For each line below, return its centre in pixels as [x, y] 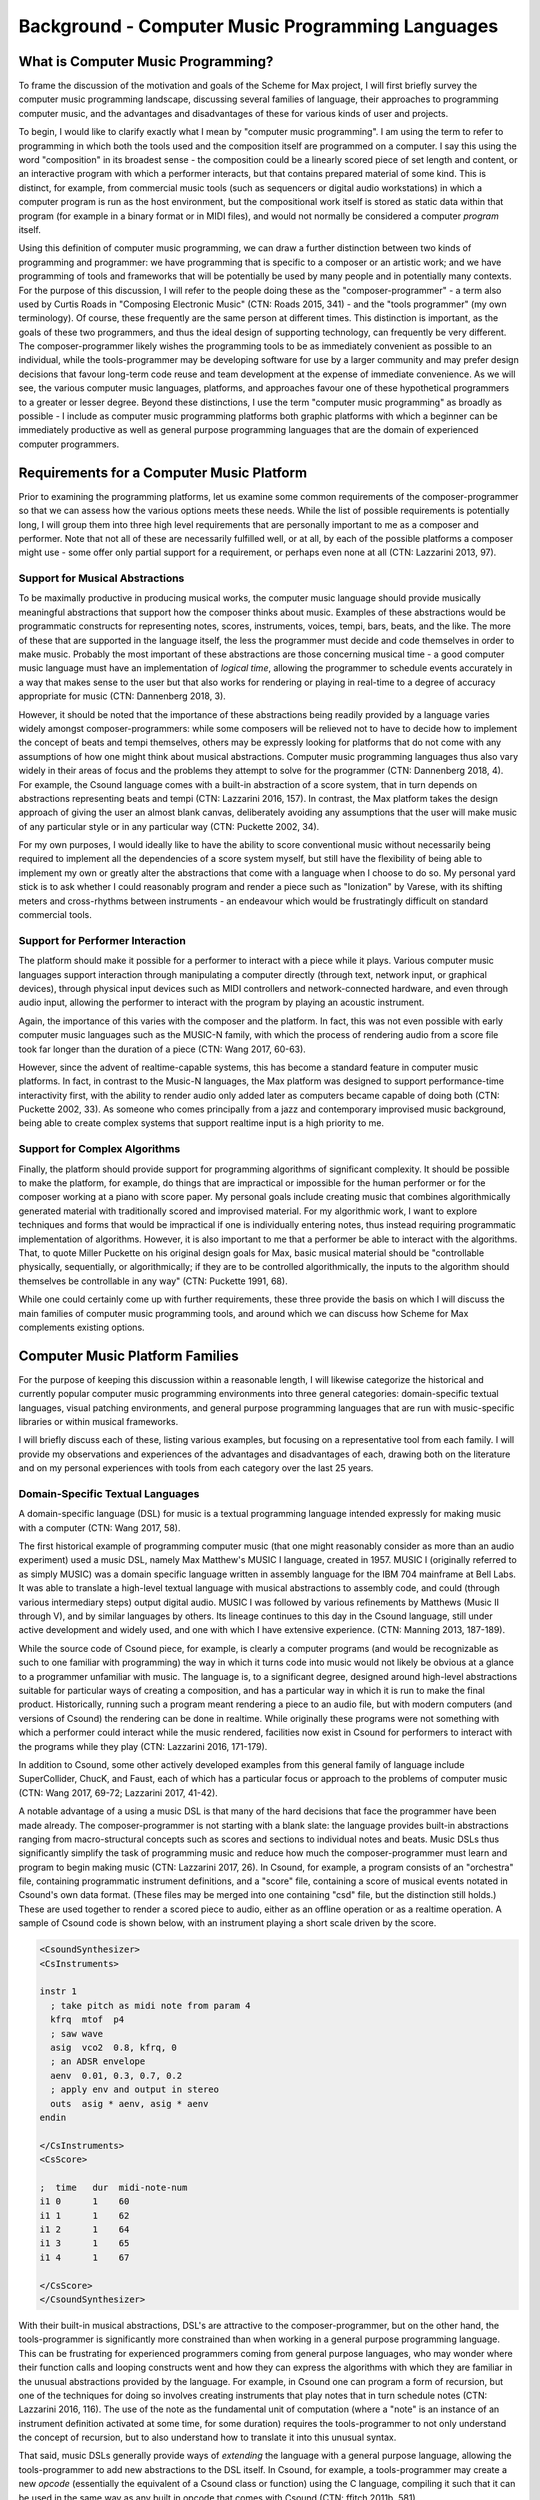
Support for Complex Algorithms [99, 1149]
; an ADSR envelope [98, 2061]
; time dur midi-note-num [113, 2187]
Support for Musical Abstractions [101, 578]
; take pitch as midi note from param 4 [150, 2005]
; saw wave [77, 2033]
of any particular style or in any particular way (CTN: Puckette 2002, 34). [169, 826]
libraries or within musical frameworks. [98, 1421]
